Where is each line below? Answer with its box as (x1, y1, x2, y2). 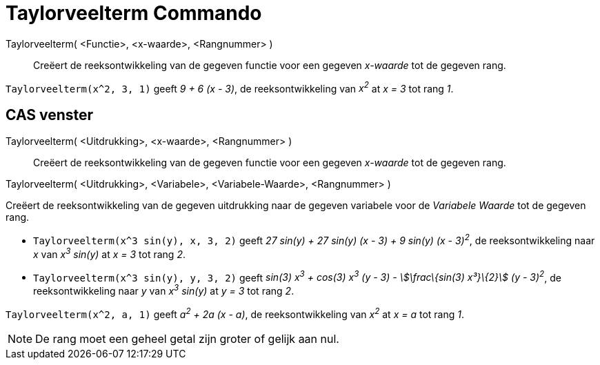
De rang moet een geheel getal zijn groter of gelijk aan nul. (35, 331, 339, 346)
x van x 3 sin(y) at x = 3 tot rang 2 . (33, 246, 186, 260)
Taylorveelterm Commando (6, 1, 262, 25)
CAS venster (6, 106, 94, 124)
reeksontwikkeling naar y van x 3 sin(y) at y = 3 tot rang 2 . (33, 283, 294, 297)
